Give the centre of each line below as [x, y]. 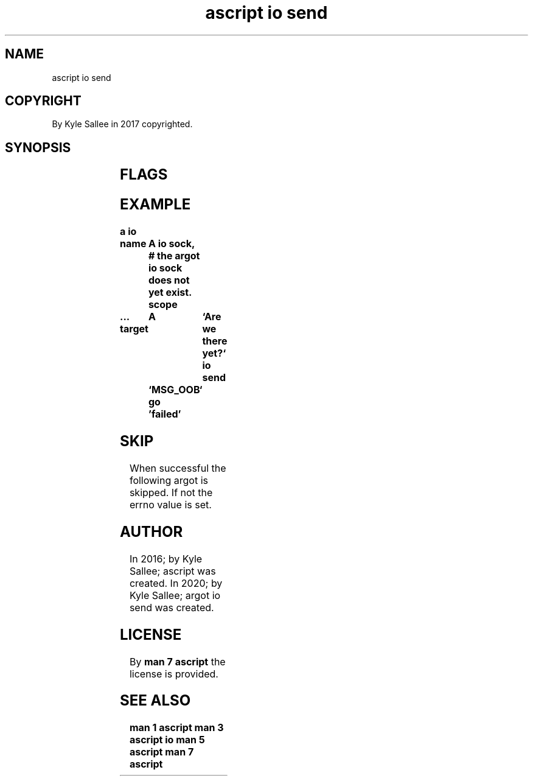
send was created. [172, 607]
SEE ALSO [155, 701]
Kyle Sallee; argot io [175, 595]
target [134, 329]
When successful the [178, 468]
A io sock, [172, 244]
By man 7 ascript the [177, 661]
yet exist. [170, 292]
